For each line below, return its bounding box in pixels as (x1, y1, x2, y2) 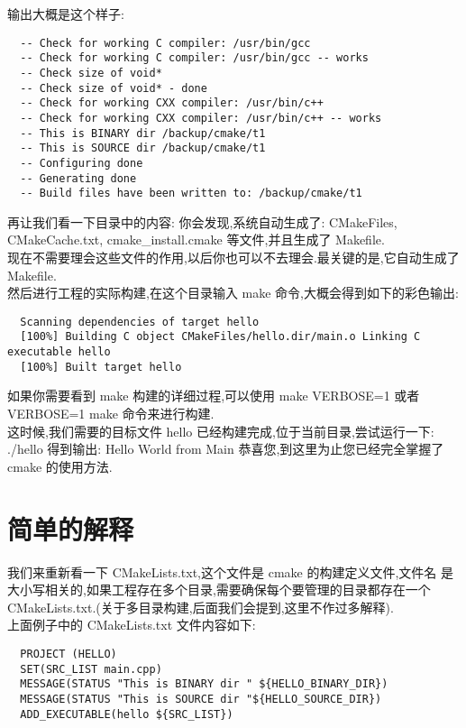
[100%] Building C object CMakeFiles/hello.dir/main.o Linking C (20, 330, 421, 344)
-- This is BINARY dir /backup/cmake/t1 (20, 126, 266, 140)
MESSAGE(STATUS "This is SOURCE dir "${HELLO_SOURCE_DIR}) (20, 692, 382, 705)
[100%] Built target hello (20, 360, 182, 373)
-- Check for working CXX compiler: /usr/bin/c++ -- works (20, 111, 382, 124)
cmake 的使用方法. (7, 456, 113, 475)
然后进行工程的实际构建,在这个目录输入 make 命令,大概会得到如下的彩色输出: (7, 283, 459, 302)
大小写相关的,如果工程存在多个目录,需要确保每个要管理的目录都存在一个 (7, 580, 431, 599)
